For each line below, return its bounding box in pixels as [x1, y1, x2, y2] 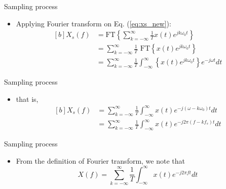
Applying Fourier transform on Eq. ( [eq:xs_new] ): [16, 18, 171, 28]
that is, [16, 93, 39, 104]
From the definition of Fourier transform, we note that [16, 155, 185, 166]
